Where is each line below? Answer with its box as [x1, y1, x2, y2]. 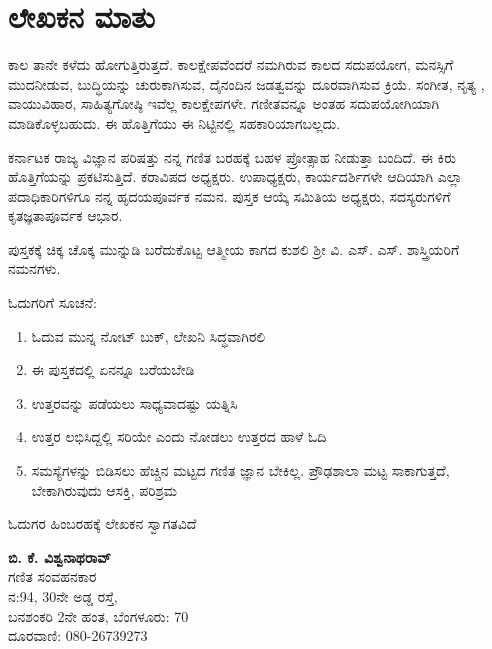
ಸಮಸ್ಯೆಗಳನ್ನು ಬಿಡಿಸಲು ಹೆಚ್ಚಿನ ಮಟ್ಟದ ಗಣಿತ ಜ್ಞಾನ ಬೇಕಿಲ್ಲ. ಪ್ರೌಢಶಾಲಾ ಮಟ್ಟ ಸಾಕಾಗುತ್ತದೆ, [31, 460, 450, 481]
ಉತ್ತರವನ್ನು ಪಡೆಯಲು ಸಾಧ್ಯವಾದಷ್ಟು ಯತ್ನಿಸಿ [31, 392, 238, 413]
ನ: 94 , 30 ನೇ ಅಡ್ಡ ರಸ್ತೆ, [8, 586, 118, 606]
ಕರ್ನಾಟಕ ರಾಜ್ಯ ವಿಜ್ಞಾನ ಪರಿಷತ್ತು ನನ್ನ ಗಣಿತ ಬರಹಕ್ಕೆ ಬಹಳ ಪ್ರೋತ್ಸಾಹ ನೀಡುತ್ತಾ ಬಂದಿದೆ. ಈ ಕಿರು [8, 146, 456, 167]
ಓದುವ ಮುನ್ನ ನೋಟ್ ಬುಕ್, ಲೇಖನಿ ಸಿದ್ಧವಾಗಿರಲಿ [31, 325, 266, 346]
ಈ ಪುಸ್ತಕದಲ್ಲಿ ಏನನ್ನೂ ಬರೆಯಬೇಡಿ [31, 359, 195, 380]
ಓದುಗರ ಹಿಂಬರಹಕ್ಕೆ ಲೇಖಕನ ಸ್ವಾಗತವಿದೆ [8, 513, 197, 534]
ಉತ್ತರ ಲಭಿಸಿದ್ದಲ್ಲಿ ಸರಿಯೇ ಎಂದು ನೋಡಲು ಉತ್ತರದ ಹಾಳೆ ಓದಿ [31, 426, 327, 447]
